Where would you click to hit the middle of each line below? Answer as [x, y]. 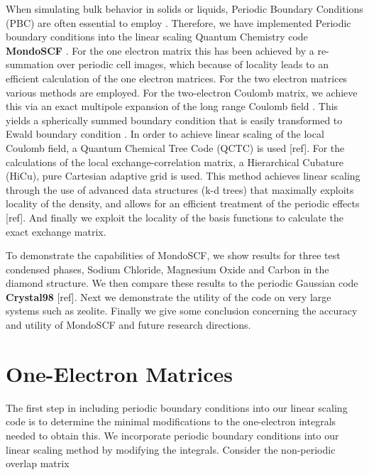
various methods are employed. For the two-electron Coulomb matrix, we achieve [182, 92]
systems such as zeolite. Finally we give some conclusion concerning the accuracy [182, 311]
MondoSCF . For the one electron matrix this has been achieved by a [160, 50]
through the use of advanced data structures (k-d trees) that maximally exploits [180, 189]
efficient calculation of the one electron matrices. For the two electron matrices [177, 78]
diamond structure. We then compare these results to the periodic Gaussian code [182, 283]
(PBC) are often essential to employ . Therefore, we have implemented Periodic [178, 22]
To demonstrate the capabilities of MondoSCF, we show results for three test [173, 255]
